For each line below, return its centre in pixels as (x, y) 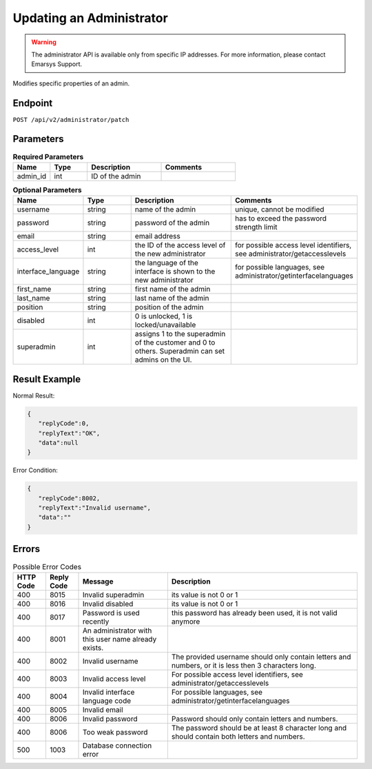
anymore (186, 622)
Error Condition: (35, 470)
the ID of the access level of (180, 245)
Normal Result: (34, 396)
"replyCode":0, (64, 423)
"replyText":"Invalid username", (95, 508)
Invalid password (110, 719)
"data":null (58, 442)
